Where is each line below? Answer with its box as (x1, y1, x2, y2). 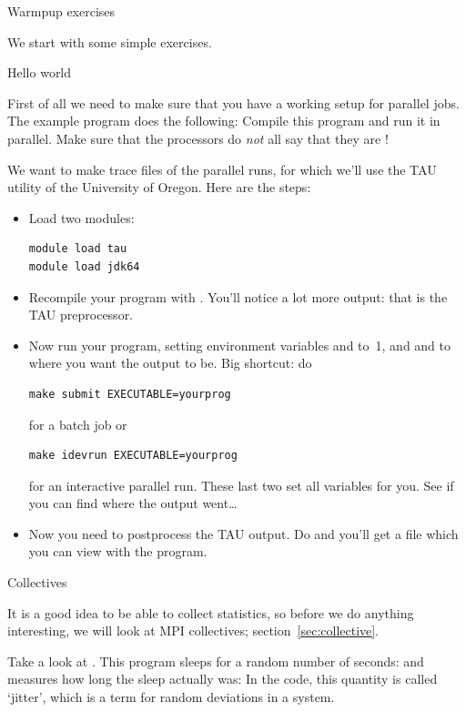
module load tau (28, 242, 127, 256)
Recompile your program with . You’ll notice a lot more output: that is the (28, 287, 448, 306)
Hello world (7, 63, 72, 82)
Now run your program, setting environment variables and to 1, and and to (28, 335, 451, 354)
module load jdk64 (28, 259, 140, 273)
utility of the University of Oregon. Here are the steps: (7, 178, 311, 197)
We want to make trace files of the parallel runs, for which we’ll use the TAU (7, 159, 437, 178)
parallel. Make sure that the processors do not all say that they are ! (7, 128, 389, 147)
